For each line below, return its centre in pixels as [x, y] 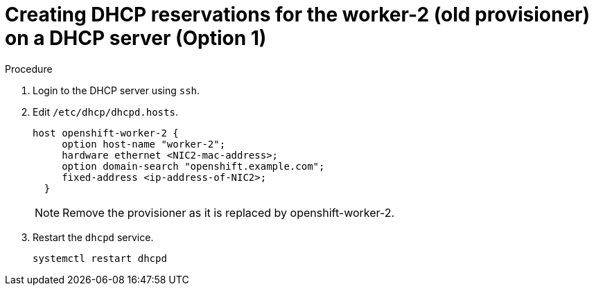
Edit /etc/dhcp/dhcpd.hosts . [105, 112]
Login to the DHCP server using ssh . [116, 90]
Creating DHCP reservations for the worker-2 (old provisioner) [298, 15]
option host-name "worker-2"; [144, 144]
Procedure [29, 69]
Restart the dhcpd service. [93, 237]
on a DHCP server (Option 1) [136, 38]
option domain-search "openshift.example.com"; [193, 166]
